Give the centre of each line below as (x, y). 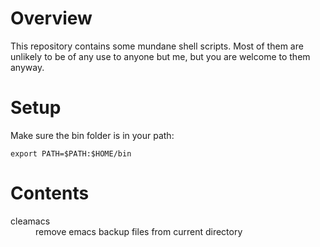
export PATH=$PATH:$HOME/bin (71, 153)
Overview (51, 18)
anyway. (27, 67)
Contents (50, 193)
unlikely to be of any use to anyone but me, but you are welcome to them (160, 56)
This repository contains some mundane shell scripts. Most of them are (157, 46)
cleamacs (30, 221)
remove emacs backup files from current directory (139, 231)
